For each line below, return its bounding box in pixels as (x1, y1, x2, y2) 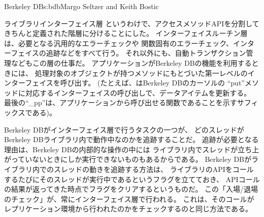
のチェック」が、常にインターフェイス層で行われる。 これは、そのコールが (4, 193, 254, 204)
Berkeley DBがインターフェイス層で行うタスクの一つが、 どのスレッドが (4, 124, 244, 135)
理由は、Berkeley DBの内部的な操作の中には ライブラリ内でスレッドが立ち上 (4, 144, 259, 154)
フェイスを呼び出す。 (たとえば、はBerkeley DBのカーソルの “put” (25, 77, 245, 88)
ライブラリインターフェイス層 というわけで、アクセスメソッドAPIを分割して (4, 18, 259, 28)
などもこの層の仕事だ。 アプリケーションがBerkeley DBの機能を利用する (11, 57, 252, 68)
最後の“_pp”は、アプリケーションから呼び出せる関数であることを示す (4, 97, 237, 108)
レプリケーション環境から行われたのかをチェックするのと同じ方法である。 (4, 203, 252, 214)
